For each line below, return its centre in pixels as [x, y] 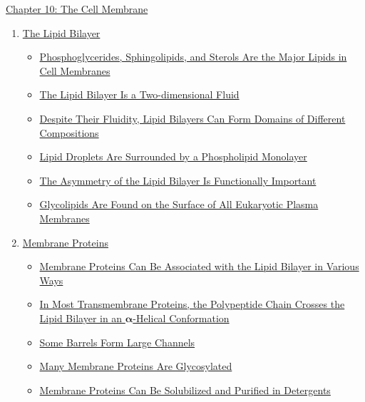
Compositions [69, 132]
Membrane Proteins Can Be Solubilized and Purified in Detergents [185, 390]
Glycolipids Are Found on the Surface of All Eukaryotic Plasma [179, 204]
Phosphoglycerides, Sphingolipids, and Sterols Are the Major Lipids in [193, 57]
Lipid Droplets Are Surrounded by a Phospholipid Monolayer [173, 156]
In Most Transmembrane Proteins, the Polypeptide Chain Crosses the [192, 304]
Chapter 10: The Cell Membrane [77, 9]
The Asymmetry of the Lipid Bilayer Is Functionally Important [178, 180]
